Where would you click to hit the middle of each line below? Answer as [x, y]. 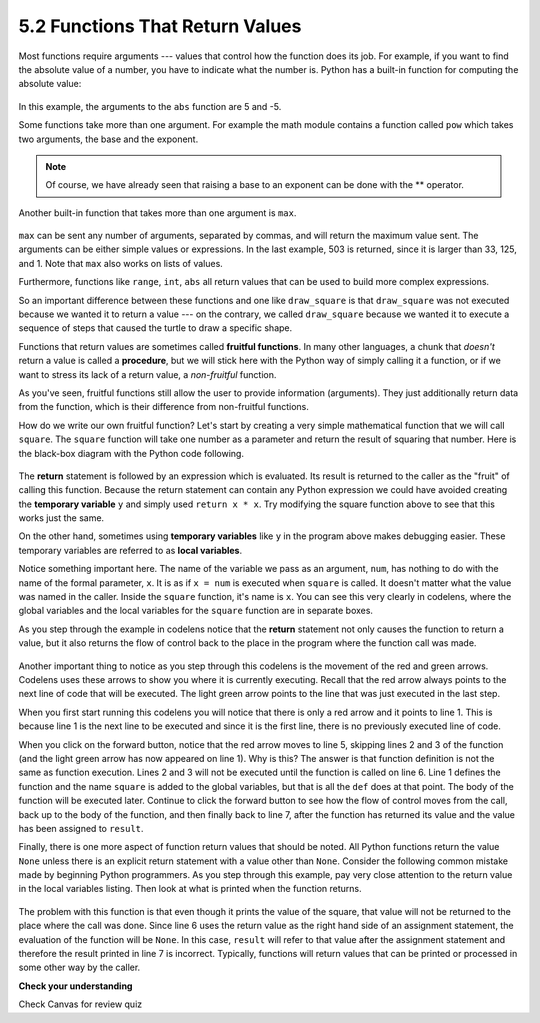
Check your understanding [75, 986]
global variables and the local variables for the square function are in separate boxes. [196, 611]
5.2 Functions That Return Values [160, 26]
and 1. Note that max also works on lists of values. [121, 263]
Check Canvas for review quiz [80, 1004]
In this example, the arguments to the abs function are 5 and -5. [150, 106]
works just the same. [61, 518]
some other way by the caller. [79, 967]
